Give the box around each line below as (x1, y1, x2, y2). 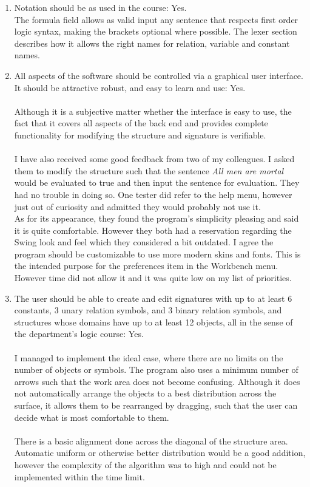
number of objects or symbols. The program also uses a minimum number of (14, 363, 298, 376)
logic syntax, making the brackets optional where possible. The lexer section (14, 25, 297, 38)
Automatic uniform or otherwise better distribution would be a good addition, (14, 446, 306, 459)
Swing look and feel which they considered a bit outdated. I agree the (14, 236, 274, 248)
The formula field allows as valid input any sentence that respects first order (14, 13, 298, 26)
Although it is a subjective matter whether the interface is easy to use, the (14, 104, 292, 117)
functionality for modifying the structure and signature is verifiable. (14, 128, 266, 141)
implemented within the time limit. (14, 470, 145, 483)
